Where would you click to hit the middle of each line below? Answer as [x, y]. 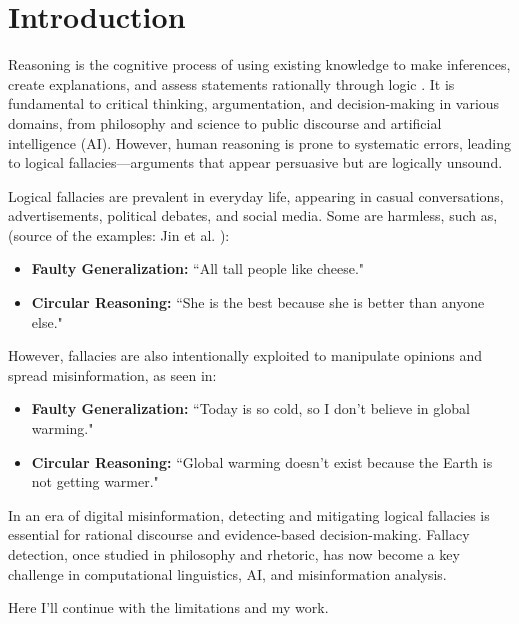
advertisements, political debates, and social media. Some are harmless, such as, [253, 215]
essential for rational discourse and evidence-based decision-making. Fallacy [239, 534]
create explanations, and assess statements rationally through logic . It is [231, 83]
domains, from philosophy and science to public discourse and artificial [225, 122]
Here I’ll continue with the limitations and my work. [168, 607]
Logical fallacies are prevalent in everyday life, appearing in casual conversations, [256, 195]
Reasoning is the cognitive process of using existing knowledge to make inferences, [259, 64]
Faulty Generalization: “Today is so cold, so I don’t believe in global [250, 408]
